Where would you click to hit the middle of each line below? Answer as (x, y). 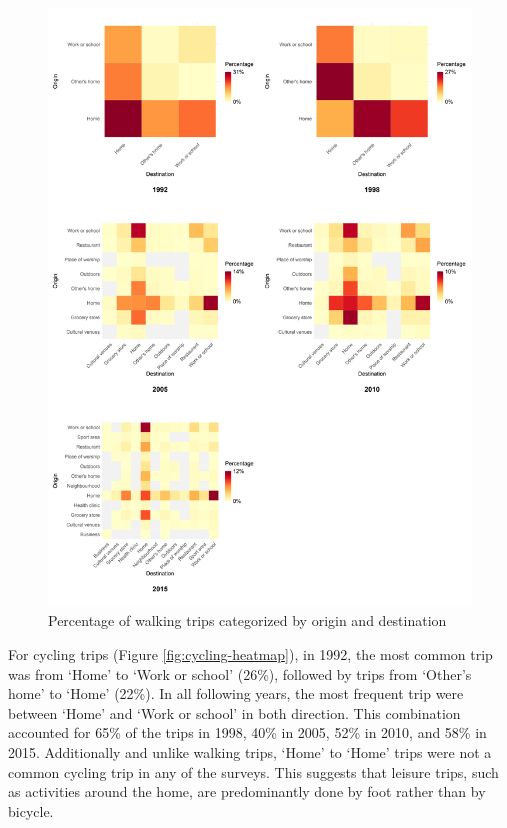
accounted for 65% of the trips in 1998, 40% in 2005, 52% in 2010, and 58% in (247, 732)
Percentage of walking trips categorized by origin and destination (247, 620)
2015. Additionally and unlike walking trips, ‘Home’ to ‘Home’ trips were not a (250, 752)
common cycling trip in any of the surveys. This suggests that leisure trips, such (253, 771)
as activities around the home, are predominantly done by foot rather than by (247, 791)
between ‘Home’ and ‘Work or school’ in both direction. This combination (234, 712)
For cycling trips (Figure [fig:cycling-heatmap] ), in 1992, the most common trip (250, 654)
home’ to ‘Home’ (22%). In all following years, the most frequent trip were (236, 693)
